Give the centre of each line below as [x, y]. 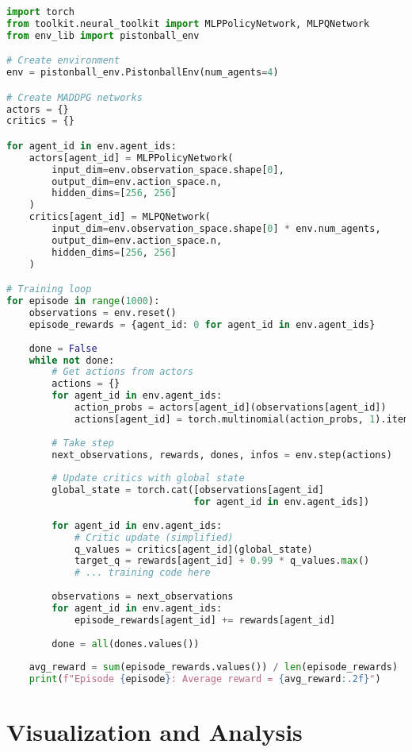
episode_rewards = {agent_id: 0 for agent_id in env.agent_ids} [202, 324]
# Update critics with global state [148, 478]
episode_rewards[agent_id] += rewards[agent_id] [205, 620]
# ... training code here [142, 573]
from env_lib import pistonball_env [103, 35]
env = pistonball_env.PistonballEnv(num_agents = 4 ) [143, 73]
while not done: [72, 360]
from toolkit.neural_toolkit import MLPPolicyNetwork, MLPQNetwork [188, 23]
